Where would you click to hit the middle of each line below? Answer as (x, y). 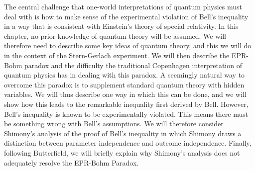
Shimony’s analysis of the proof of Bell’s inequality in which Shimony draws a (123, 133)
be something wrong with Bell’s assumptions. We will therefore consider (114, 124)
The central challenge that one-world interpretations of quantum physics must (123, 6)
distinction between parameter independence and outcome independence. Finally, (128, 143)
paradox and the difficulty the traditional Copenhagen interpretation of (133, 65)
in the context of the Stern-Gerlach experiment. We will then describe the (117, 55)
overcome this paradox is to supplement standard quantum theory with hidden (124, 84)
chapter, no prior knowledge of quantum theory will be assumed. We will (115, 36)
